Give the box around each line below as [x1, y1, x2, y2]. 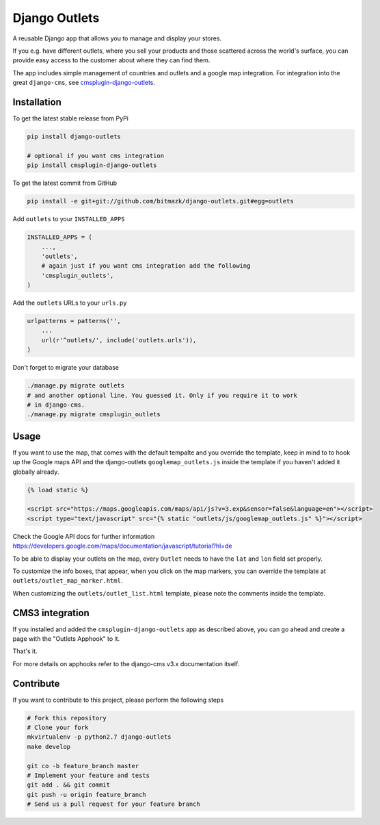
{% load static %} [27, 486, 89, 494]
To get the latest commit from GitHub [12, 179, 118, 188]
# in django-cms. [27, 401, 85, 409]
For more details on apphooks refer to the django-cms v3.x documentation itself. [12, 659, 240, 668]
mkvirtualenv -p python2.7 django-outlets [27, 733, 172, 741]
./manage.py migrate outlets [27, 382, 125, 390]
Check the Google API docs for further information [12, 532, 155, 540]
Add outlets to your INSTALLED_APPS [12, 215, 125, 223]
